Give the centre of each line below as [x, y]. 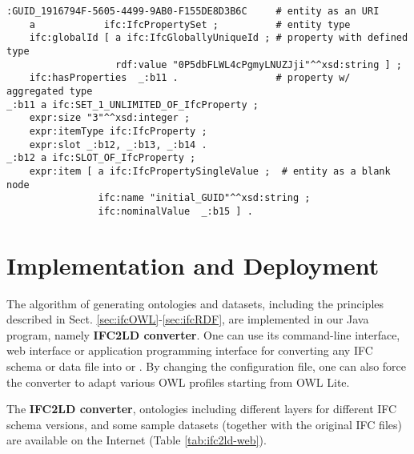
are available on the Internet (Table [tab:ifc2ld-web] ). [137, 440]
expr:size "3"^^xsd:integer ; [110, 118]
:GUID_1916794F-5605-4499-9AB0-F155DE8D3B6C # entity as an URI [193, 11]
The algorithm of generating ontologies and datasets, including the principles [195, 303]
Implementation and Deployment [193, 265]
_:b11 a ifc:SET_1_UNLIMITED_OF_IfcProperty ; [133, 104]
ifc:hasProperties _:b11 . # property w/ [190, 78]
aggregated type [50, 91]
